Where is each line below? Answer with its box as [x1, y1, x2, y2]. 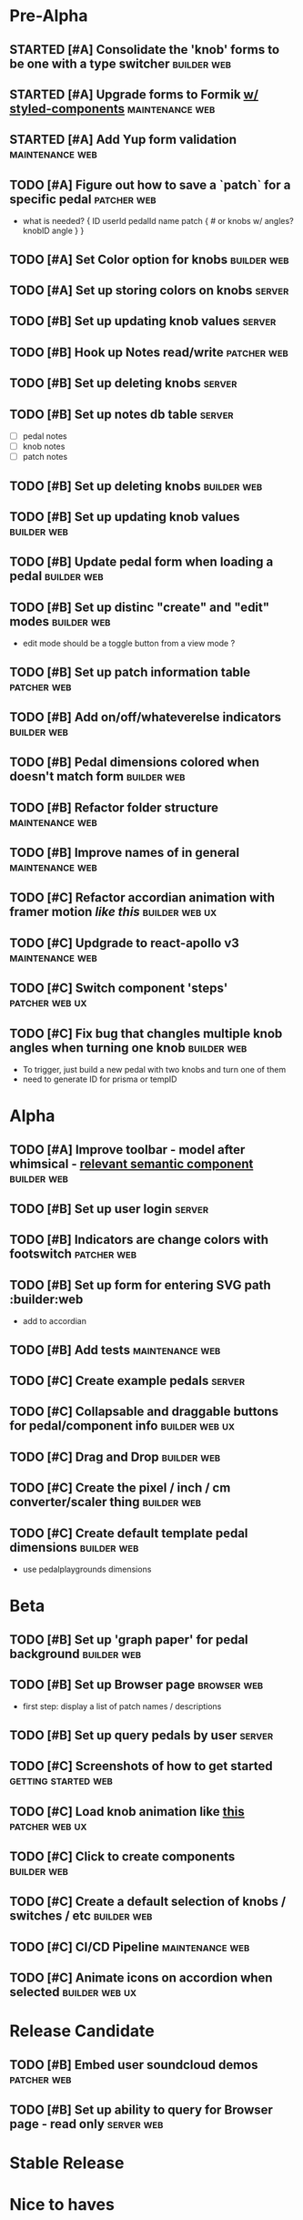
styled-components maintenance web [9, 101, 216, 117]
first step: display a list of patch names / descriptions [22, 1701, 222, 1712]
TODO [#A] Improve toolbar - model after [9, 1142, 246, 1157]
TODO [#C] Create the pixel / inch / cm [9, 1481, 231, 1496]
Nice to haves [9, 2195, 116, 2215]
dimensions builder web [9, 1540, 139, 1555]
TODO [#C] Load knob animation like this [9, 1804, 246, 1819]
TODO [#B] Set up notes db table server [9, 406, 234, 422]
